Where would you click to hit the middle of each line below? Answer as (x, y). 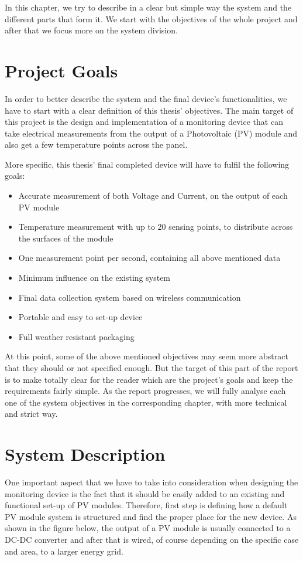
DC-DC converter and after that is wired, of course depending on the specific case (152, 540)
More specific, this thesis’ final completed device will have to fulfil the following (147, 164)
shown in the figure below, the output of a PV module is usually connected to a (148, 528)
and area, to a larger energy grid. (64, 551)
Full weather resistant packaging (76, 336)
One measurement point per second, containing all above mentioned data (149, 258)
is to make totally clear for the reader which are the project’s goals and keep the (149, 379)
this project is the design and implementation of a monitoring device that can (144, 122)
